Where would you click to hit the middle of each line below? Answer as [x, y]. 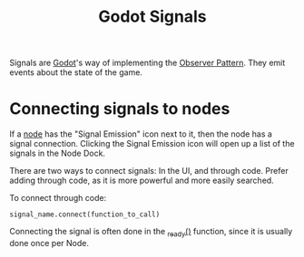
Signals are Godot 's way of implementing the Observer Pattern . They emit [147, 63]
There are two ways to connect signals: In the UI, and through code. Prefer [149, 171]
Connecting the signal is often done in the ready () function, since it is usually [151, 233]
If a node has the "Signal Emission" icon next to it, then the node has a [141, 134]
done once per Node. [49, 243]
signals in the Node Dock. [58, 153]
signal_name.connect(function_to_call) [85, 214]
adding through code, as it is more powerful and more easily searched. [142, 181]
